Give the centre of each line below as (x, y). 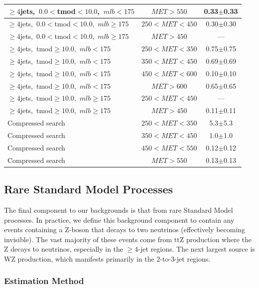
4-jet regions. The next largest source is (195, 249)
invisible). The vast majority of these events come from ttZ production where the (128, 239)
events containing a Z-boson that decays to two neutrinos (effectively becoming (125, 229)
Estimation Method (44, 281)
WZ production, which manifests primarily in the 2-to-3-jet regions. (107, 258)
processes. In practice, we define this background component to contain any (119, 219)
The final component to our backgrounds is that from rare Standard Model (119, 210)
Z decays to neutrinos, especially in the (64, 249)
